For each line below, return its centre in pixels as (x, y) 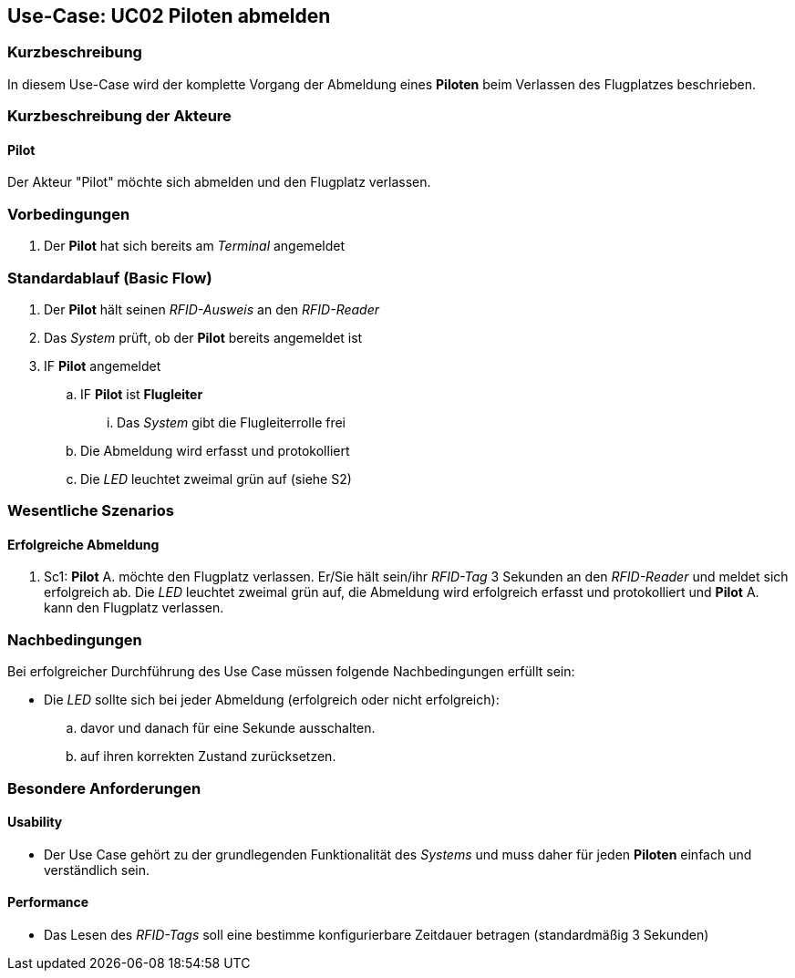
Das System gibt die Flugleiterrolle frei (232, 422)
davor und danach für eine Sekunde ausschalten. (228, 728)
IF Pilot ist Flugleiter (142, 394)
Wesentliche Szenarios (91, 511)
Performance (48, 902)
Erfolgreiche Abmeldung (83, 544)
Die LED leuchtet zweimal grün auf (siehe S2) (216, 479)
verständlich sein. (97, 870)
